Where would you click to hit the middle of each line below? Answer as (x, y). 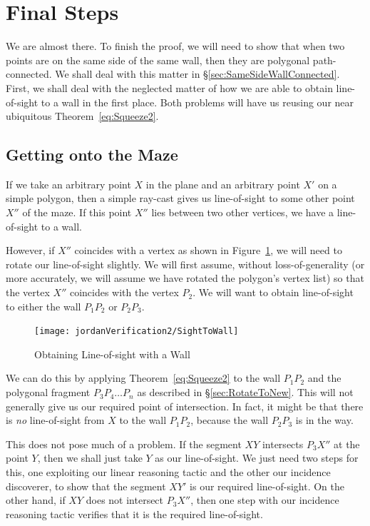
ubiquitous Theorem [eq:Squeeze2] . (82, 116)
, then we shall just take (90, 458)
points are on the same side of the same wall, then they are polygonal (158, 60)
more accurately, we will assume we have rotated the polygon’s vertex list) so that (185, 278)
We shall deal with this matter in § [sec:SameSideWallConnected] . (197, 74)
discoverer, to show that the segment (86, 486)
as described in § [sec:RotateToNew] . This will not (245, 392)
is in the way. (324, 420)
